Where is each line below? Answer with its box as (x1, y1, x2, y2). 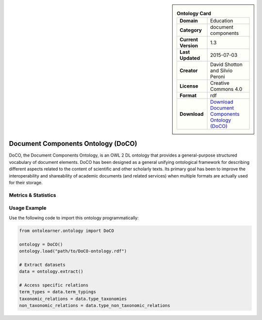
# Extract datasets (19, 262, 65, 267)
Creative (210, 80, 230, 87)
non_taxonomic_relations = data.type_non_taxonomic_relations (19, 303, 170, 308)
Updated (180, 55, 200, 62)
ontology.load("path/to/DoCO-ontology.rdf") (19, 248, 127, 254)
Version (180, 42, 198, 49)
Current (180, 36, 198, 43)
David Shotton (210, 61, 243, 68)
